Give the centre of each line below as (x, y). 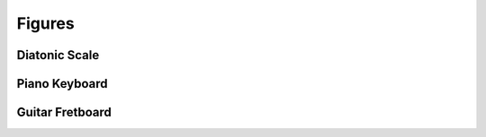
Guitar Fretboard (64, 112)
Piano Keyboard (62, 84)
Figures (46, 23)
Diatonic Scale (58, 55)
